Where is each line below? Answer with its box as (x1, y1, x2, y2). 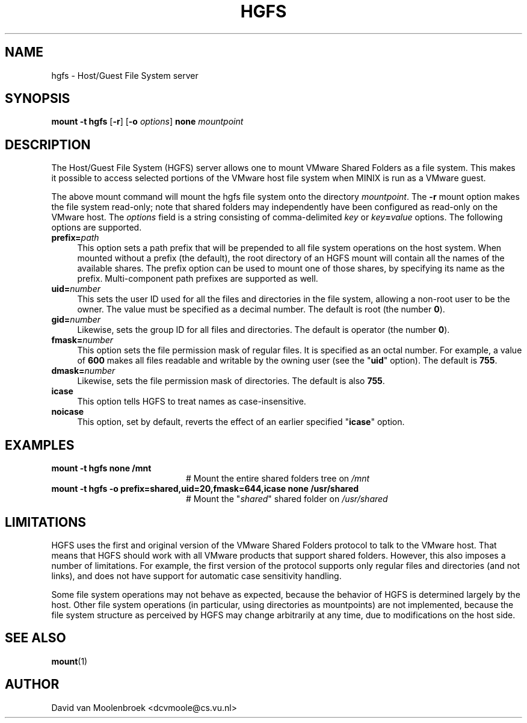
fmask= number (51, 335, 114, 346)
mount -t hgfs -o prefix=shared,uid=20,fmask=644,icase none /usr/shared (51, 483, 359, 494)
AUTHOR (5, 677, 60, 692)
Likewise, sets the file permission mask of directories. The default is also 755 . (77, 376, 385, 386)
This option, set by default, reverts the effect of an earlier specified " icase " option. (77, 417, 405, 427)
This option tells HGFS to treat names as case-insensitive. (77, 396, 306, 407)
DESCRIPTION (5, 137, 91, 152)
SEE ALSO (5, 630, 66, 646)
